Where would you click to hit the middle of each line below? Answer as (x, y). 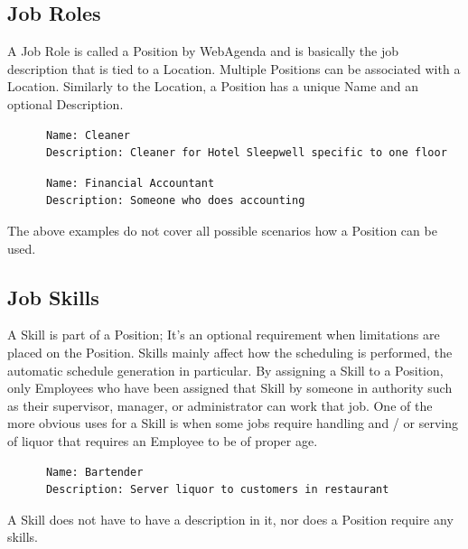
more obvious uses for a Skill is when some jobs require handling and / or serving (233, 423)
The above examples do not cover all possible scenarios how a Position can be (222, 230)
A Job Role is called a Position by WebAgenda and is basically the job (203, 51)
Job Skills (53, 297)
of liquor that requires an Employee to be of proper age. (163, 440)
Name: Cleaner (88, 135)
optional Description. (66, 103)
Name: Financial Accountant (130, 183)
